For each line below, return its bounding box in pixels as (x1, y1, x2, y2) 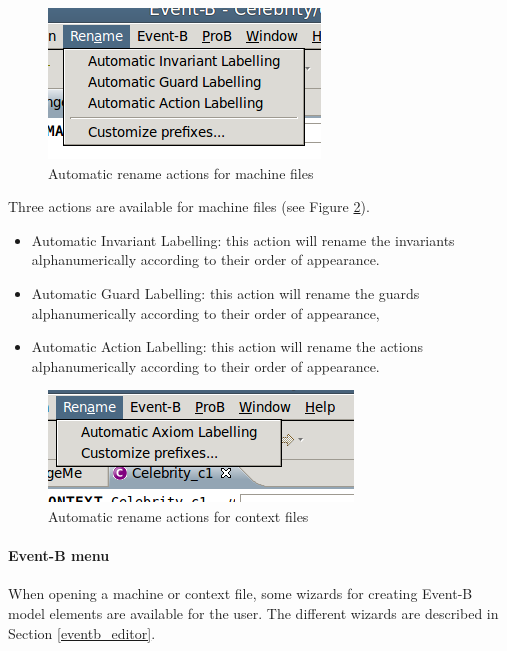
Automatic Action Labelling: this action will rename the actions (31, 336, 424, 357)
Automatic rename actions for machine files (48, 162, 314, 183)
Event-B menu (8, 545, 110, 566)
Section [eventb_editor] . (8, 622, 156, 643)
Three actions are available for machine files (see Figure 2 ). (8, 196, 370, 217)
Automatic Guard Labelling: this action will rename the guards (31, 282, 420, 303)
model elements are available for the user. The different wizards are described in (8, 602, 499, 623)
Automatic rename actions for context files (48, 505, 309, 526)
